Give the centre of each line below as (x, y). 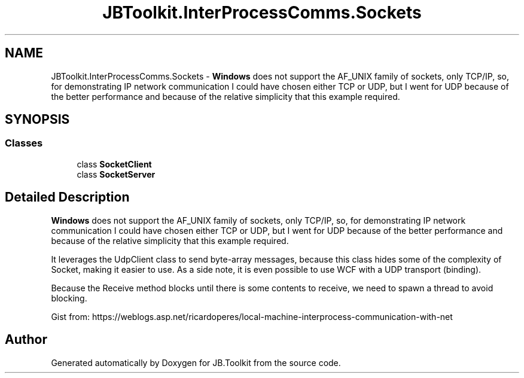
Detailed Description (67, 197)
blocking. (69, 298)
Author (26, 340)
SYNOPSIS (37, 120)
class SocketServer (116, 174)
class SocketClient (114, 164)
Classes (24, 143)
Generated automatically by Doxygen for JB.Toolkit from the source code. (196, 362)
